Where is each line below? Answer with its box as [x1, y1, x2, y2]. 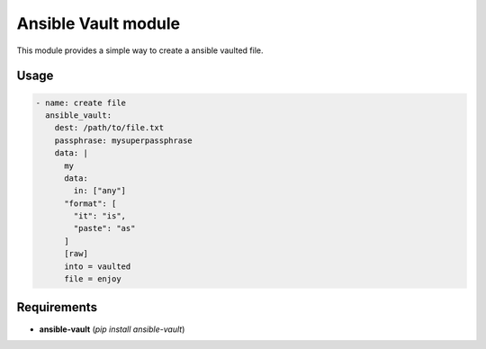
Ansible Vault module [16, 13, 181, 33]
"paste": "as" [73, 223, 136, 234]
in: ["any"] [73, 185, 126, 196]
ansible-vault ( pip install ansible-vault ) [39, 324, 185, 335]
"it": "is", [73, 211, 126, 221]
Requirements [16, 300, 98, 315]
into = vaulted [64, 261, 131, 272]
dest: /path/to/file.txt [54, 122, 165, 133]
